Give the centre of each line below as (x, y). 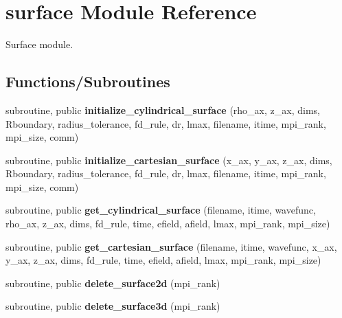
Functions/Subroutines (88, 81)
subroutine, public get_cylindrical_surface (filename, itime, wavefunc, (161, 210)
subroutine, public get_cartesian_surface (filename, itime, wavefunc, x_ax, (171, 246)
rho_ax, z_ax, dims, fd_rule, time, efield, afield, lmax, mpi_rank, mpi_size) (168, 224)
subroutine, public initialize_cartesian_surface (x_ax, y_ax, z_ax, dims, (169, 160)
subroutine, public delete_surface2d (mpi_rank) (113, 283)
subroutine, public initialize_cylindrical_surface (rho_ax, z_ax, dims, (163, 110)
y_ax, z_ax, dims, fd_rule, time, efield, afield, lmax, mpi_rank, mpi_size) (163, 260)
